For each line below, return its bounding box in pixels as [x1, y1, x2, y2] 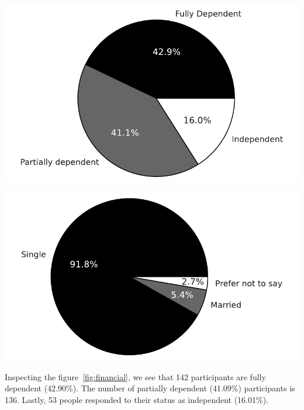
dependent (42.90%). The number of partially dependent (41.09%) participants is [5, 382, 295, 394]
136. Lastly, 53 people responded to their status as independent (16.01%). [5, 393, 269, 405]
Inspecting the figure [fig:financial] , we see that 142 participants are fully [5, 370, 266, 383]
